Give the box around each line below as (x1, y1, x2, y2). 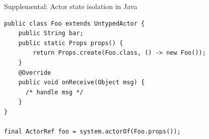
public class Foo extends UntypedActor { (4, 20, 145, 27)
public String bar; (18, 30, 84, 37)
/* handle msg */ (25, 88, 84, 96)
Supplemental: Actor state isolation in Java (4, 1, 137, 11)
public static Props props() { (18, 39, 123, 47)
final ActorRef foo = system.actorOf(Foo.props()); (4, 128, 181, 135)
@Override (18, 69, 51, 76)
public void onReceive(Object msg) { (18, 79, 145, 86)
